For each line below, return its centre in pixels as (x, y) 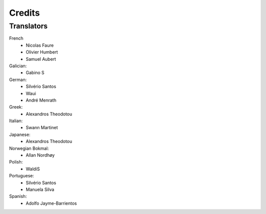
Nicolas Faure (40, 45)
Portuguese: (22, 176)
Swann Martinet (42, 128)
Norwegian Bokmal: (29, 148)
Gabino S (35, 73)
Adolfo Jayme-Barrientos (51, 203)
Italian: (16, 121)
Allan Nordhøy (40, 155)
